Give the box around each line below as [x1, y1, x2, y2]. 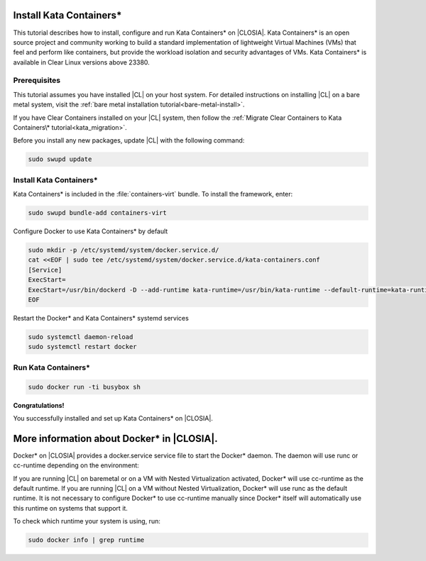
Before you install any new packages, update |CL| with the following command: [13, 136, 245, 145]
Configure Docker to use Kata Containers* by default [13, 227, 168, 235]
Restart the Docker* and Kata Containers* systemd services [13, 314, 190, 322]
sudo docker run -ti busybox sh [28, 383, 141, 391]
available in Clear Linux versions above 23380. [13, 57, 151, 67]
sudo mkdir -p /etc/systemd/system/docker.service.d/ [28, 246, 219, 255]
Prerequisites [13, 75, 60, 85]
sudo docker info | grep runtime [28, 536, 145, 544]
